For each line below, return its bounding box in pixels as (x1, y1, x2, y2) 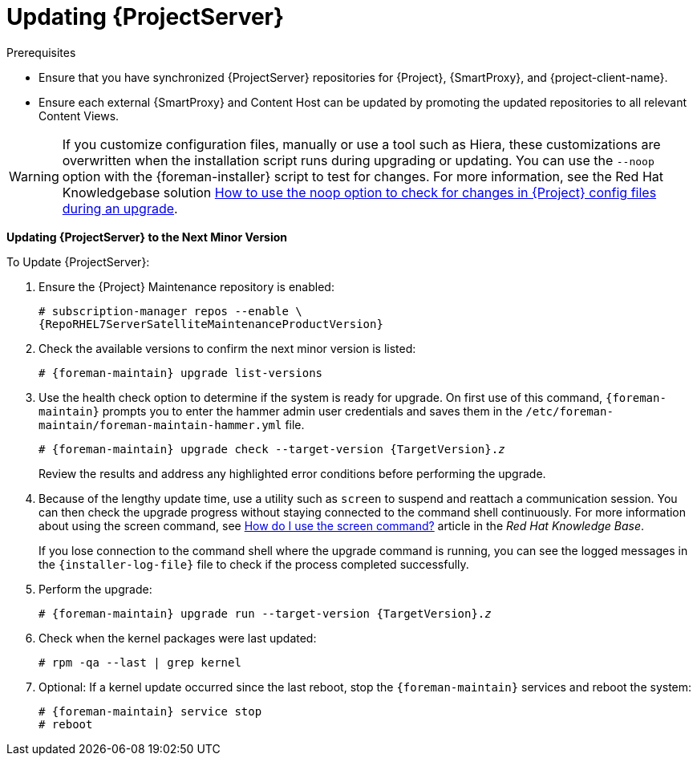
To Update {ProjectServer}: (6, 254, 150, 269)
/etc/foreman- (525, 404, 614, 418)
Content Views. (38, 108, 120, 123)
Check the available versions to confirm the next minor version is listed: (38, 341, 416, 355)
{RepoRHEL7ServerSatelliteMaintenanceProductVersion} (38, 317, 383, 330)
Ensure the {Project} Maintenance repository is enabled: (38, 279, 334, 294)
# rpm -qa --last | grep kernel (38, 655, 241, 669)
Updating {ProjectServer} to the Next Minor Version (6, 229, 288, 244)
